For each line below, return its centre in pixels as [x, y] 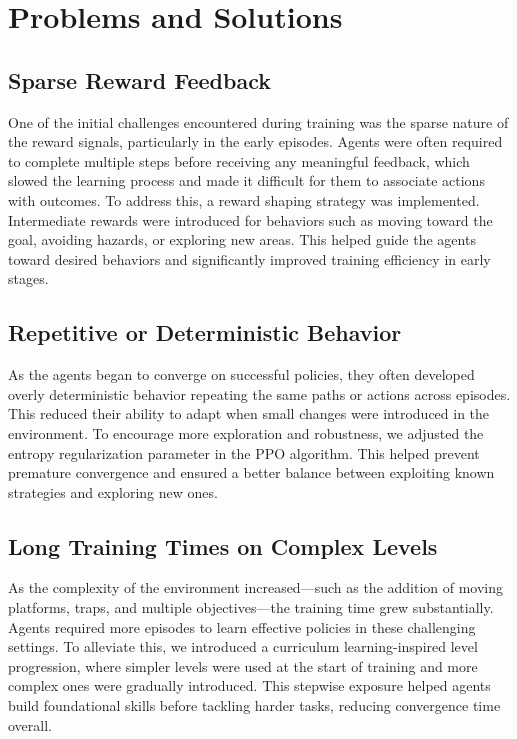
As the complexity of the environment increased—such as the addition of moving [256, 587]
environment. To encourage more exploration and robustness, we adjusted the [246, 432]
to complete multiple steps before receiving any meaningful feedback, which [239, 160]
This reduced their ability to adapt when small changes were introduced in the [249, 413]
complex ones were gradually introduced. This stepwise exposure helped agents [249, 685]
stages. [28, 278]
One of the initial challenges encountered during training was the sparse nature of [258, 121]
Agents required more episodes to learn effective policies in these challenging [242, 626]
